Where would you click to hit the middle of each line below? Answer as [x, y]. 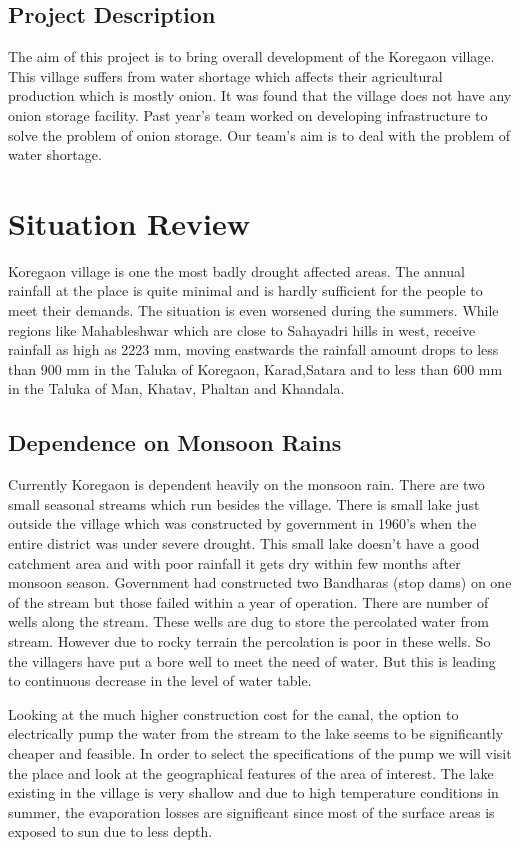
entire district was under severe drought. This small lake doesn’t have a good [244, 543]
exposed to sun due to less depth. [110, 831]
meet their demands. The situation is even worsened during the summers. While [253, 310]
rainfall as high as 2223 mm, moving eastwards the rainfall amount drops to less [253, 349]
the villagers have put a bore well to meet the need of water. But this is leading [252, 660]
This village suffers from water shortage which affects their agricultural [225, 75]
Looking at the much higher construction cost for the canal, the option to [233, 713]
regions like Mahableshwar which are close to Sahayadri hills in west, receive [242, 329]
